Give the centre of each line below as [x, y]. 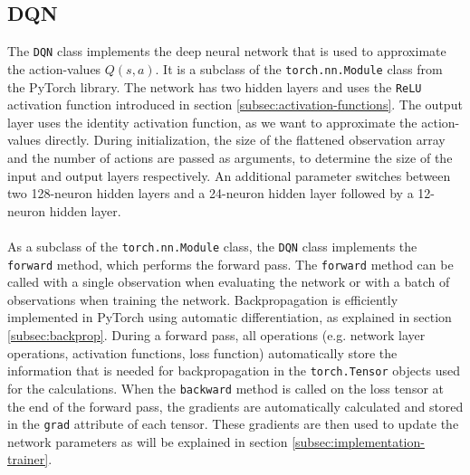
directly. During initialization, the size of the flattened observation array [245, 140]
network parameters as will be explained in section [148, 441]
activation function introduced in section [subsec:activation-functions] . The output [235, 104]
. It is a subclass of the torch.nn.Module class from [299, 68]
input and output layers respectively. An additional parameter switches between [229, 175]
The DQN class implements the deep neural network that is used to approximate [227, 51]
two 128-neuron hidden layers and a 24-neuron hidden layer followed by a [211, 193]
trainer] [28, 459]
